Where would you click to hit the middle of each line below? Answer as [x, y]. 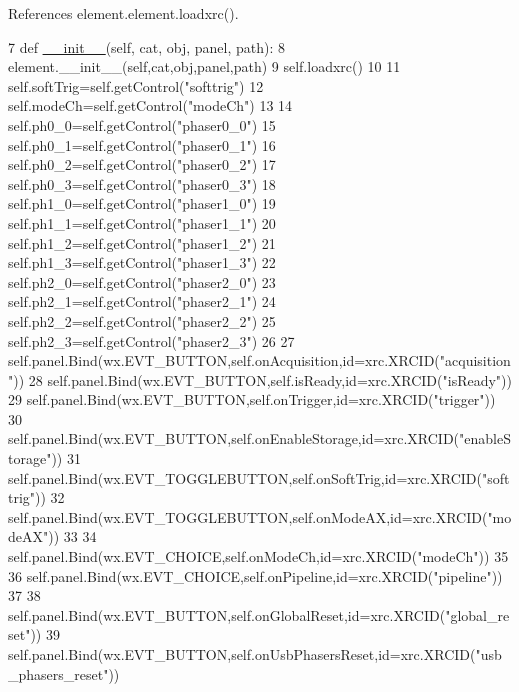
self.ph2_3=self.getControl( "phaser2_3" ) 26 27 [151, 340]
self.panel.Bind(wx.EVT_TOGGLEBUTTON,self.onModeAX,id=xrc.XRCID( [248, 516]
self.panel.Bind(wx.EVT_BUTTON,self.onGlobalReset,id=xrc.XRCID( [227, 614]
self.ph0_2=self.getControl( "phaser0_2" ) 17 [142, 164]
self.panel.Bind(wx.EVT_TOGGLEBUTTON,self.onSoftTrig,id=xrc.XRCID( [245, 477]
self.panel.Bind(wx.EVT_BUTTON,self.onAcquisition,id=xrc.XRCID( [224, 360]
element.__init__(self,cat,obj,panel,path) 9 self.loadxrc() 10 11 [204, 66]
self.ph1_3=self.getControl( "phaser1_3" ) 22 [142, 262]
